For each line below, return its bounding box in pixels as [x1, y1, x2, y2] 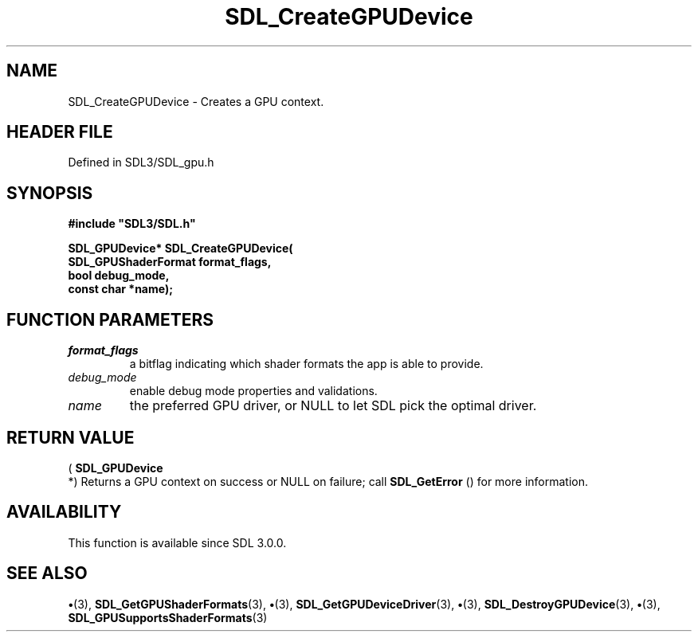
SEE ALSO [6, 563, 88, 584]
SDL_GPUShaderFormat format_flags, [68, 255, 272, 269]
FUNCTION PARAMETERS [6, 309, 214, 330]
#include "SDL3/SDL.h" [68, 217, 196, 231]
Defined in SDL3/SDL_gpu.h [68, 155, 214, 170]
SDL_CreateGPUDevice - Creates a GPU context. [68, 94, 324, 108]
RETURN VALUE [6, 427, 135, 448]
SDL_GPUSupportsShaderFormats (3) [68, 610, 268, 624]
